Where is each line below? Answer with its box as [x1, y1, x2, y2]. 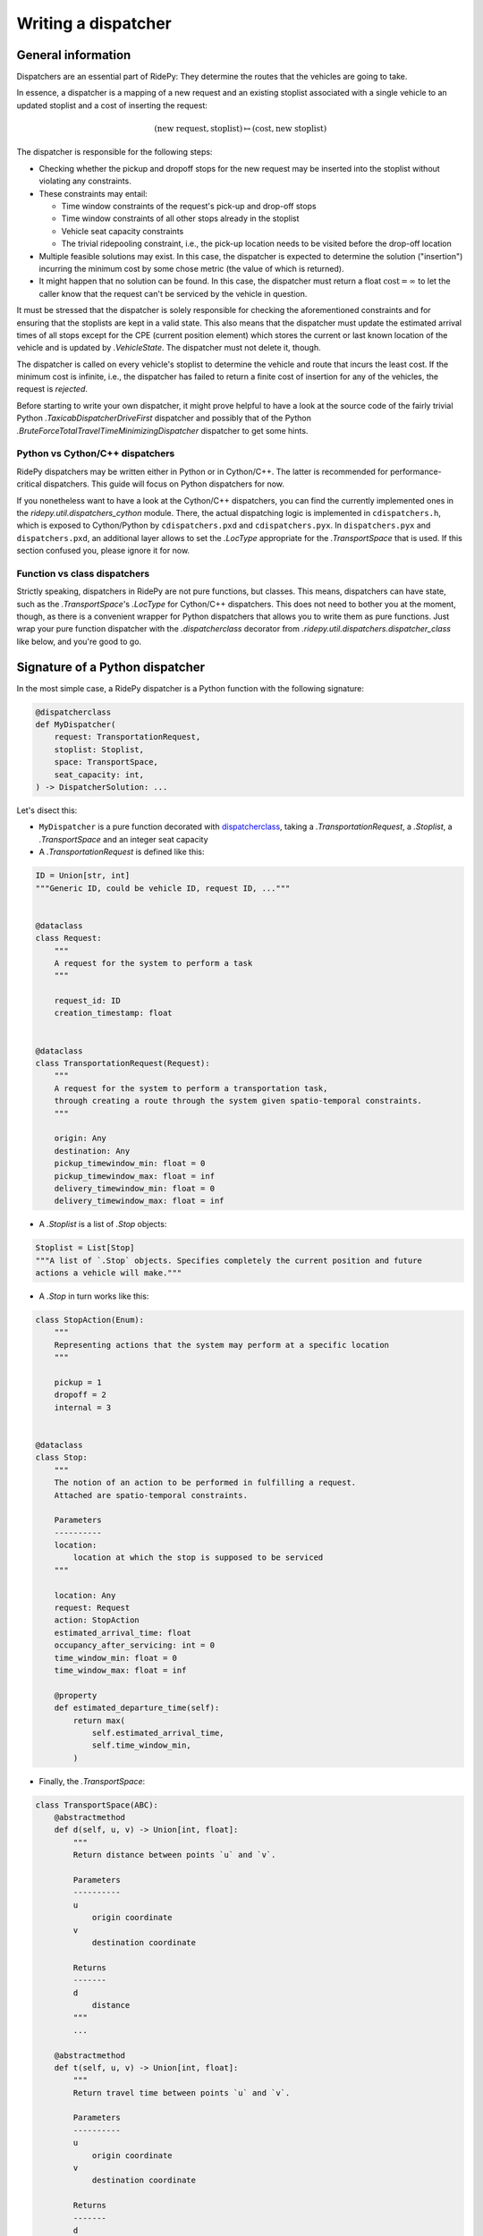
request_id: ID [54, 995, 121, 1006]
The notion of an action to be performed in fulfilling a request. [54, 1478, 357, 1488]
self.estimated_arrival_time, [91, 1727, 225, 1738]
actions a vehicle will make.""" [35, 1268, 182, 1278]
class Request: [35, 933, 102, 944]
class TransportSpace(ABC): [35, 1800, 158, 1810]
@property [54, 1690, 97, 1700]
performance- [389, 466, 442, 477]
